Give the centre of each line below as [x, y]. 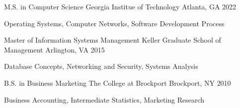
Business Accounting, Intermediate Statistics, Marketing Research [104, 99]
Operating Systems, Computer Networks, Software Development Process [114, 23]
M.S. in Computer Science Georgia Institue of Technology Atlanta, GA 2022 [120, 6]
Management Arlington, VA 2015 [54, 49]
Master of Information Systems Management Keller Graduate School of [113, 40]
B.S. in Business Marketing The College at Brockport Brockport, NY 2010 [118, 82]
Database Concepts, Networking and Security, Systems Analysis [101, 66]
